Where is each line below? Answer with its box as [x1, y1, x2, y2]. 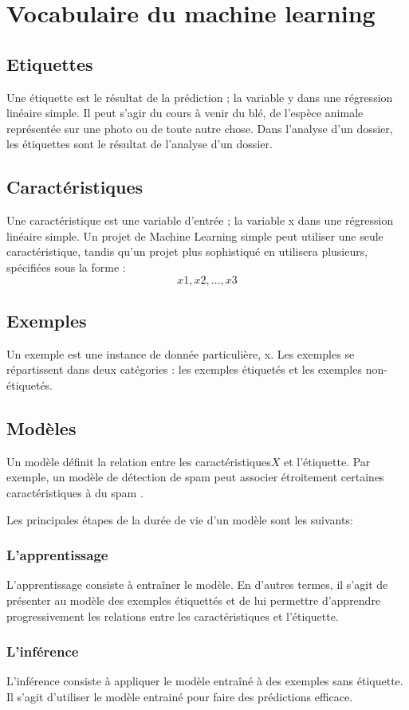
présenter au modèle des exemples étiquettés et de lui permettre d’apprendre [6, 591, 381, 608]
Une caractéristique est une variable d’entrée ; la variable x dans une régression [6, 212, 394, 229]
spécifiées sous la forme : [6, 258, 126, 275]
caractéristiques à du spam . [6, 484, 144, 500]
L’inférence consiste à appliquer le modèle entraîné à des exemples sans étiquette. [6, 673, 403, 689]
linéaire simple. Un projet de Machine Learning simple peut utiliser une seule [6, 227, 383, 244]
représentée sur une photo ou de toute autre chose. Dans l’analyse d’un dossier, [6, 120, 393, 136]
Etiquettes [6, 51, 93, 76]
